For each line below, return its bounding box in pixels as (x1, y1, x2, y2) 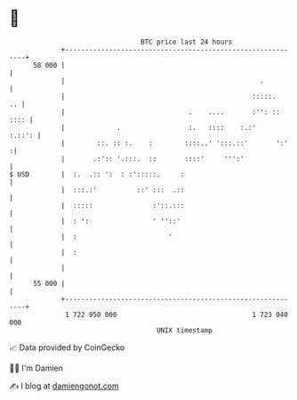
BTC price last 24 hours (140, 37, 233, 46)
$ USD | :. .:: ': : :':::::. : (9, 169, 185, 179)
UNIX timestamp (156, 325, 213, 335)
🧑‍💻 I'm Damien (9, 363, 64, 373)
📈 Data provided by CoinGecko (9, 342, 125, 353)
